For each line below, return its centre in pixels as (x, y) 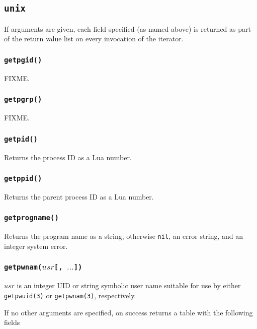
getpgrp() (23, 100)
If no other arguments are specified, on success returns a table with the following (128, 312)
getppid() (23, 179)
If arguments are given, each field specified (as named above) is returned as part (127, 28)
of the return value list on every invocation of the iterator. (94, 39)
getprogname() (31, 218)
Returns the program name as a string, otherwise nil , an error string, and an (124, 236)
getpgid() (23, 60)
